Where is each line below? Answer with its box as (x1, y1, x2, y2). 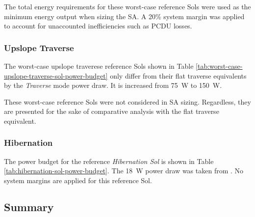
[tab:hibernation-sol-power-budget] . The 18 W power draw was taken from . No (4, 165, 244, 176)
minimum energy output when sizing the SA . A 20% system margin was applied (4, 11, 245, 21)
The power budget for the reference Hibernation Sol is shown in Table (4, 156, 214, 166)
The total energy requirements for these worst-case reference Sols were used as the (4, 1, 251, 11)
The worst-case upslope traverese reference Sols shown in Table (4, 61, 194, 71)
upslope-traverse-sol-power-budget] (4, 70, 108, 81)
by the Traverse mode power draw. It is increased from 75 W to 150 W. (4, 80, 222, 90)
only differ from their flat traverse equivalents (110, 70, 247, 81)
